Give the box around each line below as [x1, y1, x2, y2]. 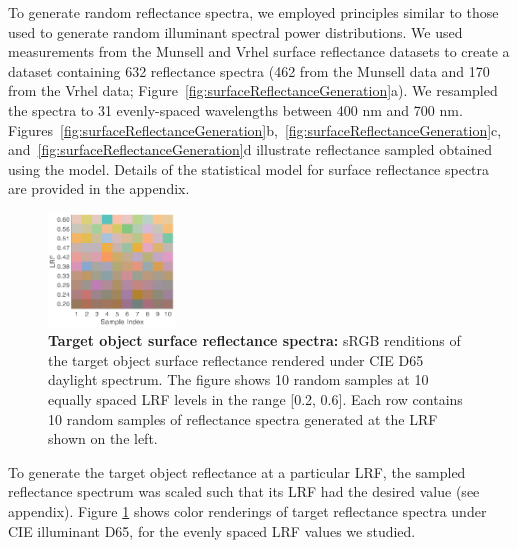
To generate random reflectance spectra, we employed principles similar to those [8, 2, 499, 22]
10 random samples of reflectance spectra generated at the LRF [48, 408, 438, 429]
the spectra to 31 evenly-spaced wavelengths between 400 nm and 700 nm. [8, 99, 463, 120]
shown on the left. [48, 428, 158, 449]
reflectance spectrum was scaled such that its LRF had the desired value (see [8, 481, 480, 502]
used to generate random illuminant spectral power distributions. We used [8, 21, 463, 42]
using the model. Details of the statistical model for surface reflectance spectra [8, 158, 490, 179]
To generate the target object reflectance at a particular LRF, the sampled [8, 461, 466, 482]
